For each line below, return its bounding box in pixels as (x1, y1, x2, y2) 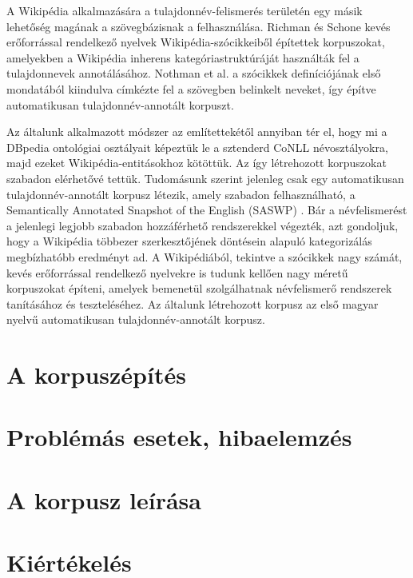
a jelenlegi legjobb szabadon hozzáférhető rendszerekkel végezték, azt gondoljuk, (6, 217, 399, 233)
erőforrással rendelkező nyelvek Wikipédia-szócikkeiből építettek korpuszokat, (6, 34, 385, 50)
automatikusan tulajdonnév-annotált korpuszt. (6, 96, 234, 113)
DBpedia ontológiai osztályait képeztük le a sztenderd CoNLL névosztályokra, (6, 138, 388, 155)
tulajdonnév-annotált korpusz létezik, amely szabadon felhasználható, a (6, 185, 355, 202)
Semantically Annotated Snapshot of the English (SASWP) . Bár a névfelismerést (6, 201, 407, 218)
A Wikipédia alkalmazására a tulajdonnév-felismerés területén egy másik (6, 2, 363, 18)
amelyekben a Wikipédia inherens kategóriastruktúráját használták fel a (6, 49, 359, 66)
